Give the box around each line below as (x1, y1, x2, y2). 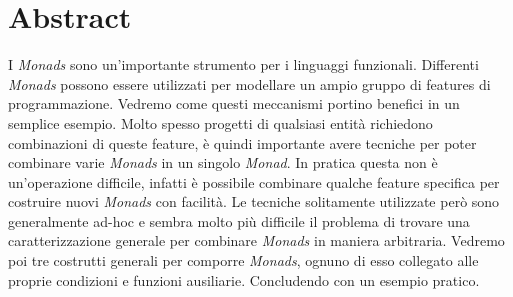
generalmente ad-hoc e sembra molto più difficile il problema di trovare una (8, 210, 470, 231)
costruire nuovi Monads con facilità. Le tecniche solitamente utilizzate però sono (8, 191, 500, 212)
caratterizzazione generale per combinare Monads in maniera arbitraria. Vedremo (8, 230, 505, 251)
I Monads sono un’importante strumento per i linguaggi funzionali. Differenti (8, 54, 479, 75)
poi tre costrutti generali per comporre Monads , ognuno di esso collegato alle (8, 250, 479, 271)
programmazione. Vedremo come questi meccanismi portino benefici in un (8, 93, 460, 114)
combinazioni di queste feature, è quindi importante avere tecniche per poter (8, 132, 477, 153)
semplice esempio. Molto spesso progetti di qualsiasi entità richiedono (8, 112, 433, 133)
